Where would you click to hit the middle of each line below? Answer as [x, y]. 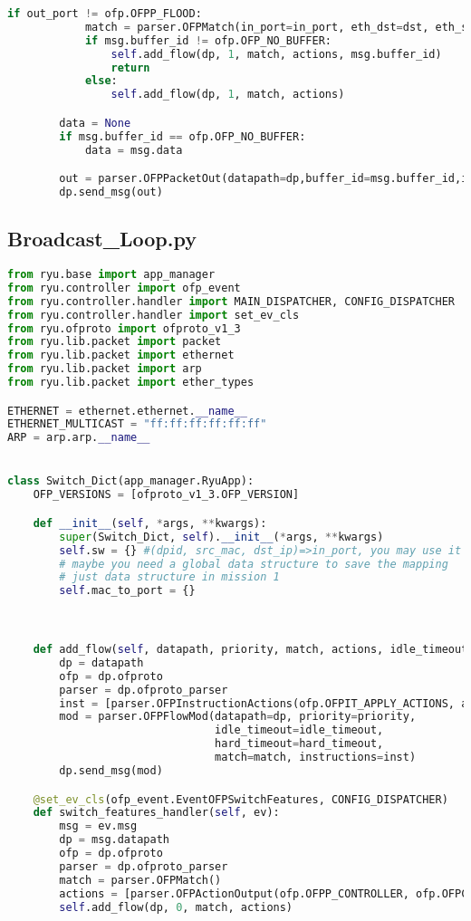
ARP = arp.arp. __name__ [79, 438]
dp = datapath [101, 662]
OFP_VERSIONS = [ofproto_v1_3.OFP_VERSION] [166, 495]
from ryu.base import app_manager [111, 275]
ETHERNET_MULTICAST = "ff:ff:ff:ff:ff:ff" [137, 424]
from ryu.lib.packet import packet [115, 342]
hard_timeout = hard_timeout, [299, 744]
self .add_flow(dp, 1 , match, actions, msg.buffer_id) [276, 54]
